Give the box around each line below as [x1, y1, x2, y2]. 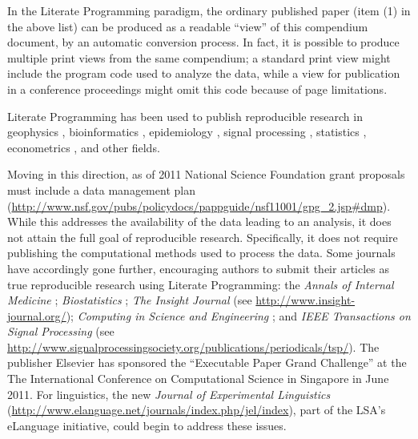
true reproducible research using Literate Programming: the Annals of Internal [7, 276, 394, 292]
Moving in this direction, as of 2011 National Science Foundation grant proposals [7, 166, 405, 183]
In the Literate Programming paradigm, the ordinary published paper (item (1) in [7, 2, 411, 18]
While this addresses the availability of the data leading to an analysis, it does [7, 213, 392, 230]
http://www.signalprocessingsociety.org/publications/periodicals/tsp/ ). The [7, 338, 380, 355]
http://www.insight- [255, 292, 356, 308]
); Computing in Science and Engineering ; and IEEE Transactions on [66, 307, 411, 324]
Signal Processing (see [7, 323, 115, 340]
